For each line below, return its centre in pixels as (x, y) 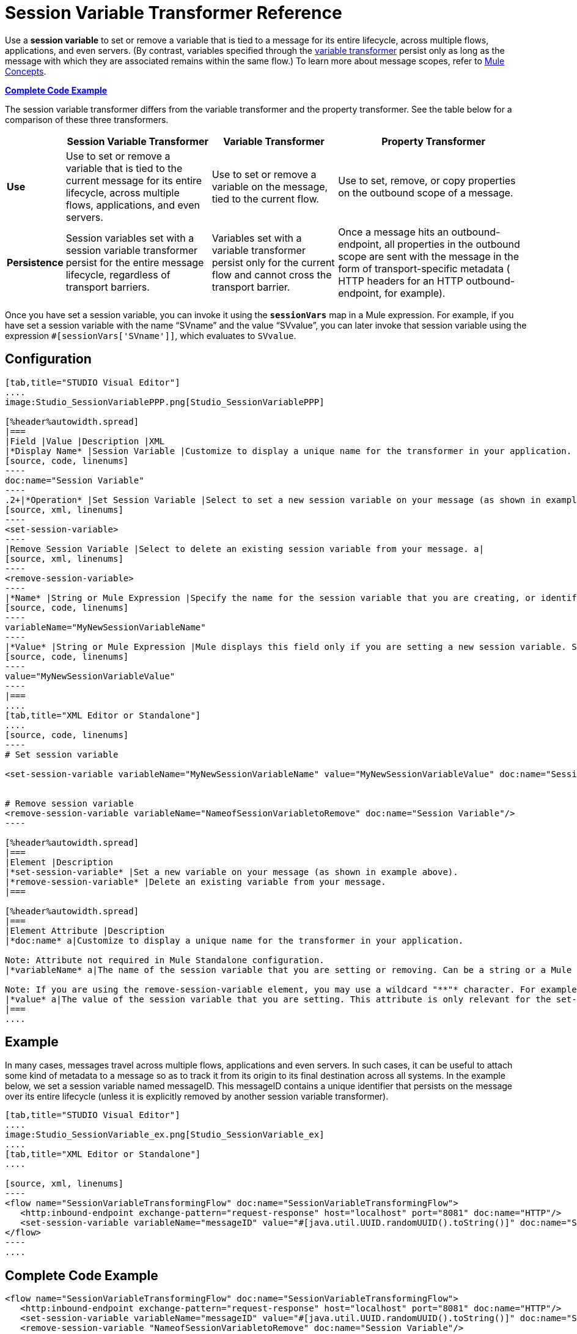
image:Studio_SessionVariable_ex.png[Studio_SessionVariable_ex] (165, 1135)
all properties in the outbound (452, 244)
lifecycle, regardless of (118, 274)
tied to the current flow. (265, 199)
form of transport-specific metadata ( (424, 268)
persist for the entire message (135, 262)
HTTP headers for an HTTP (401, 281)
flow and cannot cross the (272, 274)
